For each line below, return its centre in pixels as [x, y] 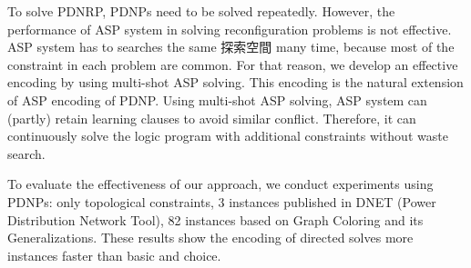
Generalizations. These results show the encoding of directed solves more [210, 238]
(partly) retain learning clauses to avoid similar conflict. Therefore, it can [212, 118]
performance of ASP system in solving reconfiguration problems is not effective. [230, 29]
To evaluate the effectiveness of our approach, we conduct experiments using [220, 184]
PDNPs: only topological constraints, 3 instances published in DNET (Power [222, 201]
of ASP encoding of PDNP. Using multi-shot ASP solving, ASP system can [217, 99]
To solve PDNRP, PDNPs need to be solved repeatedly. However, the [201, 11]
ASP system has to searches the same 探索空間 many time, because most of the [231, 47]
